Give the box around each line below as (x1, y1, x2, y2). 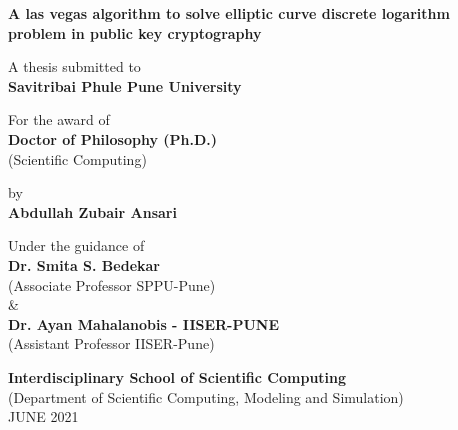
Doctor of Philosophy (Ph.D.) (8, 128, 218, 149)
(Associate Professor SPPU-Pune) (8, 274, 216, 295)
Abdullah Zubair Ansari (8, 201, 177, 222)
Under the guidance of (8, 235, 145, 256)
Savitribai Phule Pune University (8, 75, 242, 96)
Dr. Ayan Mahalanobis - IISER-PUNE (8, 313, 280, 334)
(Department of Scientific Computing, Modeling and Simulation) (8, 386, 404, 407)
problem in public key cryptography (8, 22, 262, 43)
